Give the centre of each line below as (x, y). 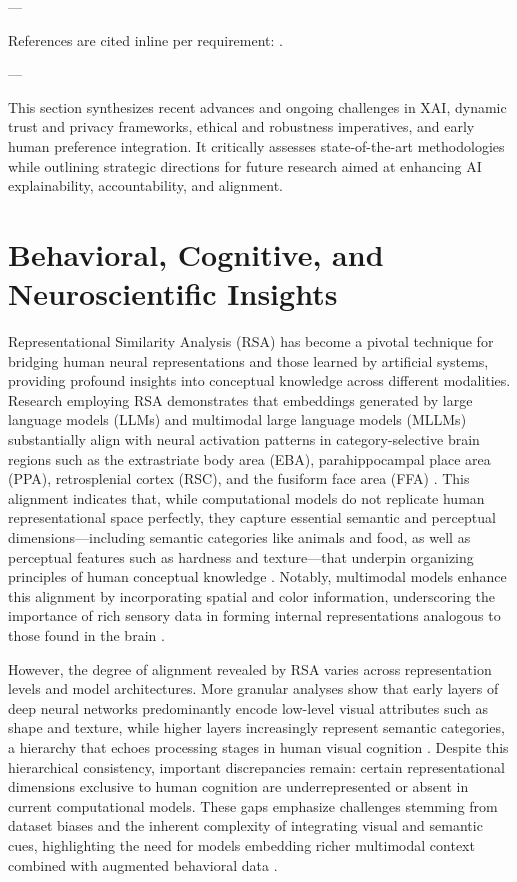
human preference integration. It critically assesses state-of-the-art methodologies (256, 145)
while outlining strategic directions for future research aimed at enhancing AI (245, 165)
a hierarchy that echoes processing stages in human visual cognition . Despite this (258, 746)
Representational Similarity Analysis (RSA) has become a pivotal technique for (251, 341)
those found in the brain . (86, 634)
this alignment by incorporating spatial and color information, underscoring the (252, 595)
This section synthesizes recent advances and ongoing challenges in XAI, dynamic (257, 106)
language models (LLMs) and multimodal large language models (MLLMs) (237, 419)
